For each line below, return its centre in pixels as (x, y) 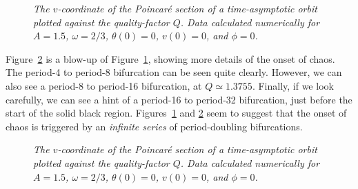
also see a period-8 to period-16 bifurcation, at (104, 85)
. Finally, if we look (293, 85)
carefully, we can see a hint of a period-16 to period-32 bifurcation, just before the (179, 99)
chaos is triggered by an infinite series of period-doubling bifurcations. (154, 126)
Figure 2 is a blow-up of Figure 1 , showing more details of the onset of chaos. (170, 58)
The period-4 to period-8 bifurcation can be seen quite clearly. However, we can (174, 72)
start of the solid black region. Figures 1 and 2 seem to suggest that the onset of (176, 113)
